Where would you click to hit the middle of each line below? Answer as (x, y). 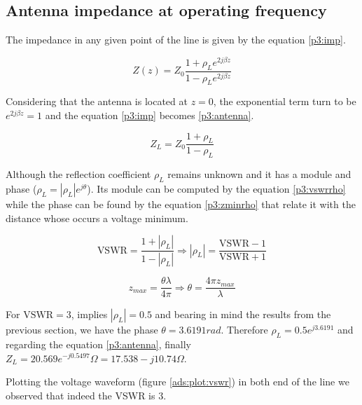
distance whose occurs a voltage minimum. (97, 218)
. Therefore (244, 330)
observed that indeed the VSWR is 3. (86, 395)
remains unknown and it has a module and (259, 174)
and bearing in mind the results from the (243, 314)
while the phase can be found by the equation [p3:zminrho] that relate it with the (181, 204)
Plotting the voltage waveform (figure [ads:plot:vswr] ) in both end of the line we (177, 382)
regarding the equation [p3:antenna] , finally (99, 344)
